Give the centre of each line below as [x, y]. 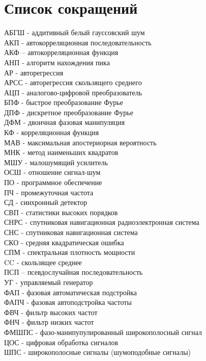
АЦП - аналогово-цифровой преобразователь [73, 92]
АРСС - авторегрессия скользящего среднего [73, 82]
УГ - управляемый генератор [49, 282]
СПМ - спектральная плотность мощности [70, 252]
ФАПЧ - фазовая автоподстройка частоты [68, 302]
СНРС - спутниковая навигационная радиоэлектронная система [102, 222]
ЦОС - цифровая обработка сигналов [61, 342]
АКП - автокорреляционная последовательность [78, 42]
